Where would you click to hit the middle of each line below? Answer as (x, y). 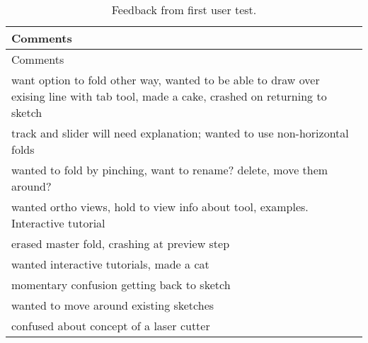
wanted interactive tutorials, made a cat (110, 264)
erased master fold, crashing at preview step (121, 243)
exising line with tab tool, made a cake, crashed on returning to (169, 96)
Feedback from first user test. (184, 10)
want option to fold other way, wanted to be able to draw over (166, 80)
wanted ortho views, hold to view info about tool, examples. (160, 207)
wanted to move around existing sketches (113, 305)
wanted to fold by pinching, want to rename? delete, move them (170, 170)
